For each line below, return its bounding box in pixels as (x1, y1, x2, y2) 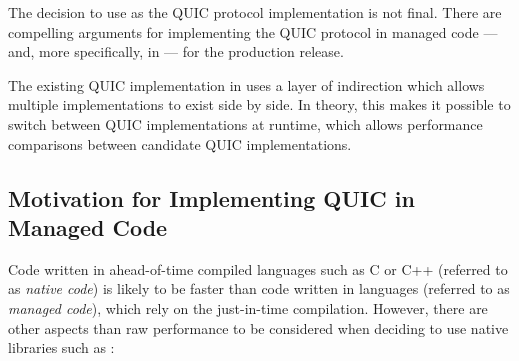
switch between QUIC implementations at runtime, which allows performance (8, 113, 483, 134)
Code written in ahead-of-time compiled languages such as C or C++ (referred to (8, 258, 508, 279)
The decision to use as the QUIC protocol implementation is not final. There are (8, 2, 502, 22)
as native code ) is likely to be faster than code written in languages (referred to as (8, 278, 510, 299)
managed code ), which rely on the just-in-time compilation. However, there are (8, 297, 488, 318)
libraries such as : (8, 337, 115, 358)
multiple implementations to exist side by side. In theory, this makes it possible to (8, 94, 511, 115)
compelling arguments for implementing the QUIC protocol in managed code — (8, 21, 498, 42)
